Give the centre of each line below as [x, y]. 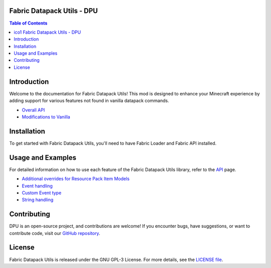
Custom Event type [42, 193]
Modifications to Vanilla [46, 117]
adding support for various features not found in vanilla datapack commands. [89, 101]
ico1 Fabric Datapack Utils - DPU [47, 32]
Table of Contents [28, 23]
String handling [38, 200]
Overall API [33, 110]
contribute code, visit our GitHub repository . [55, 233]
